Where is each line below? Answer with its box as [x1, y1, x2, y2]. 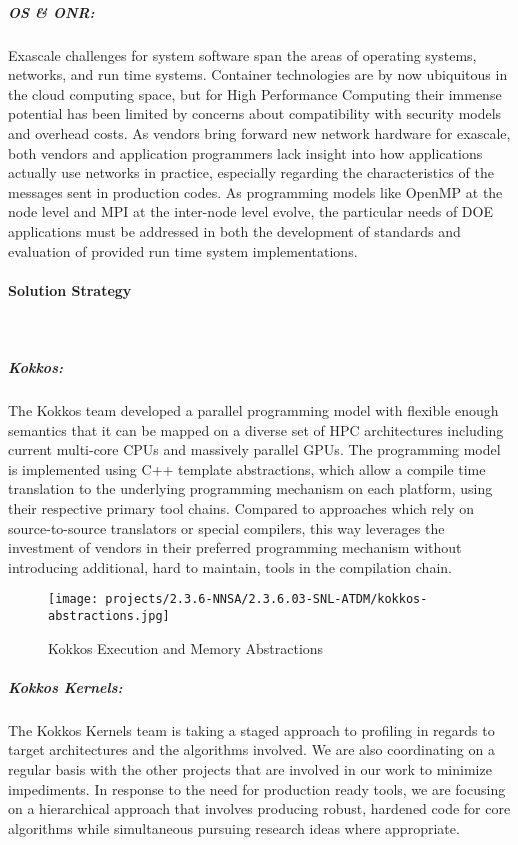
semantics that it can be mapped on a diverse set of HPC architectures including [8, 419, 504, 440]
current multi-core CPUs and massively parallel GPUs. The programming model [8, 439, 501, 460]
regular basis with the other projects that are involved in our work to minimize [8, 759, 492, 780]
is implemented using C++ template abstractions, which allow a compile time [8, 458, 486, 479]
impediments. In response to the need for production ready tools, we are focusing [8, 778, 506, 799]
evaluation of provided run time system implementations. [8, 240, 358, 261]
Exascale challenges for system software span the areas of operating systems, [8, 44, 477, 65]
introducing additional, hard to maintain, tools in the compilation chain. [8, 556, 452, 577]
